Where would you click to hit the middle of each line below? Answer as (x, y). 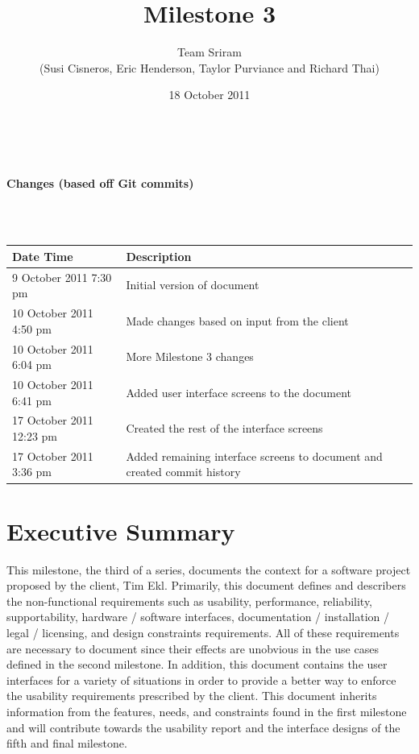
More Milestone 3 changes (190, 356)
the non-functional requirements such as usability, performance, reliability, (190, 601)
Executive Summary (121, 530)
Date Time (43, 256)
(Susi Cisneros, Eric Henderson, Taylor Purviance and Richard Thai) (209, 67)
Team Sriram (209, 52)
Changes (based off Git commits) (100, 182)
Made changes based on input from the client (237, 320)
